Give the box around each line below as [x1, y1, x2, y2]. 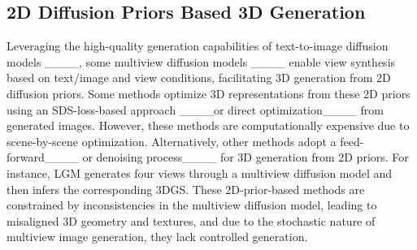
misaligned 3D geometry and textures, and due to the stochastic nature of [7, 212, 376, 229]
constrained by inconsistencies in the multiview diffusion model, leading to [7, 196, 377, 213]
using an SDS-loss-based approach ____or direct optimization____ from [7, 101, 384, 118]
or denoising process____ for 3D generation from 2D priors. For [82, 149, 409, 166]
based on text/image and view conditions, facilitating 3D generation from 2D [7, 69, 391, 86]
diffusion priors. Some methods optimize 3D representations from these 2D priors [7, 84, 410, 101]
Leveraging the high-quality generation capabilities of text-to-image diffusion [7, 37, 389, 54]
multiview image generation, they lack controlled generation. [7, 228, 308, 245]
